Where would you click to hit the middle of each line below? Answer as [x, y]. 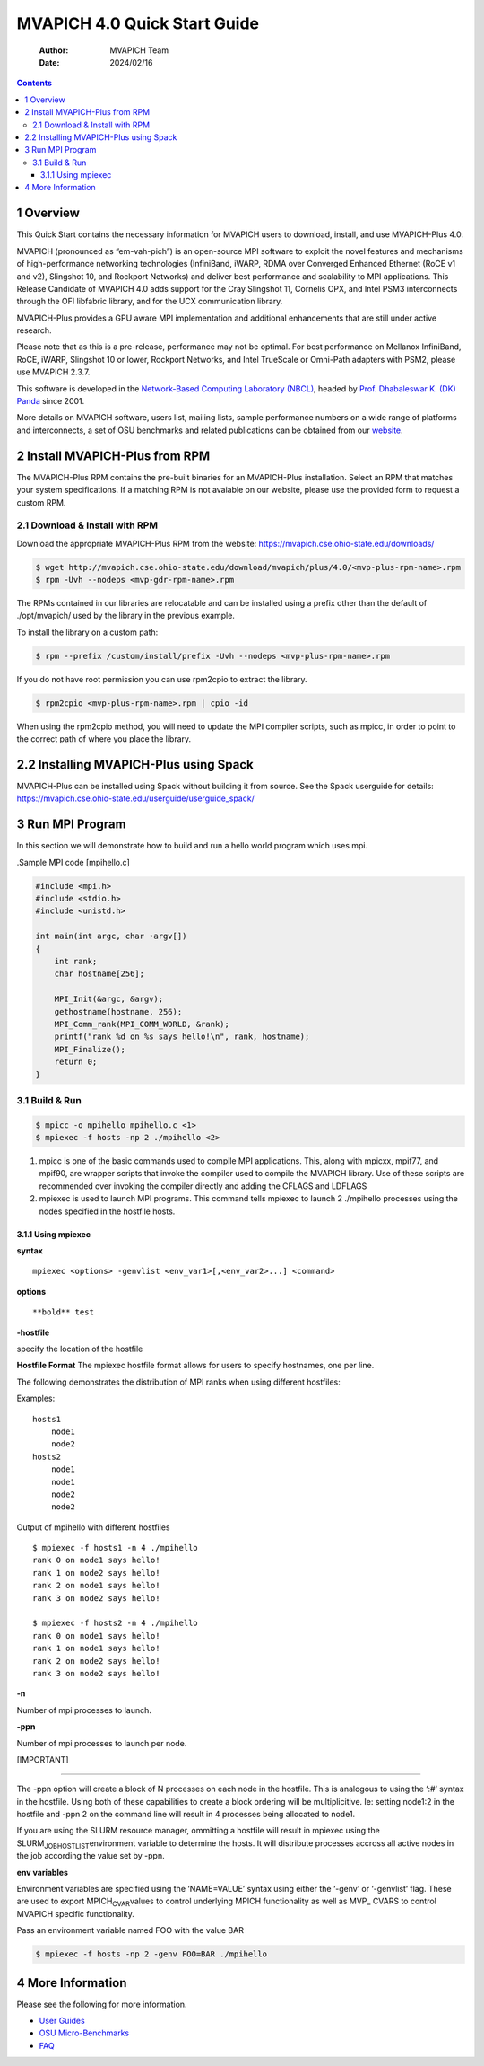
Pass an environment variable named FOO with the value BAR [130, 1930]
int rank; [76, 962]
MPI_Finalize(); [90, 1049]
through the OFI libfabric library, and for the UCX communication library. [150, 302]
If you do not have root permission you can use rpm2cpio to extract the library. [162, 679]
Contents [35, 83]
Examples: [36, 1398]
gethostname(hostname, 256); [118, 1011]
